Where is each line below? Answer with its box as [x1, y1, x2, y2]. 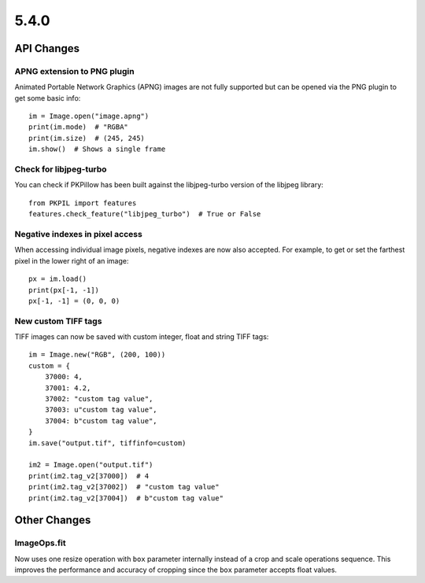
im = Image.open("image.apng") [28, 112, 150, 121]
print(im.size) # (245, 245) [28, 134, 146, 142]
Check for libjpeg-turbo [14, 164, 107, 175]
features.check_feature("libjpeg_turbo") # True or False [28, 209, 261, 219]
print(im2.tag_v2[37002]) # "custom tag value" [28, 482, 220, 492]
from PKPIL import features [28, 198, 137, 208]
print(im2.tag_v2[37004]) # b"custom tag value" [28, 493, 224, 503]
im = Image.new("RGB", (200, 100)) [28, 350, 166, 360]
